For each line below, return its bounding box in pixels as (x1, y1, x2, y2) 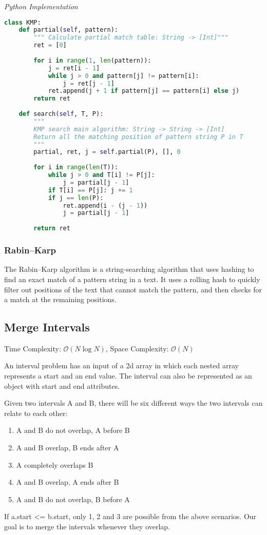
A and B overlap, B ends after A (16, 442, 119, 453)
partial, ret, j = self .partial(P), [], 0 (33, 148, 181, 156)
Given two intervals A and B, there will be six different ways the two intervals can (4, 398, 263, 408)
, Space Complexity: (105, 343, 169, 353)
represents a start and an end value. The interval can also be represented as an (4, 370, 252, 381)
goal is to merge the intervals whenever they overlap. (4, 521, 170, 532)
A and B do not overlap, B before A (16, 493, 130, 504)
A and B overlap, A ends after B (16, 477, 119, 487)
